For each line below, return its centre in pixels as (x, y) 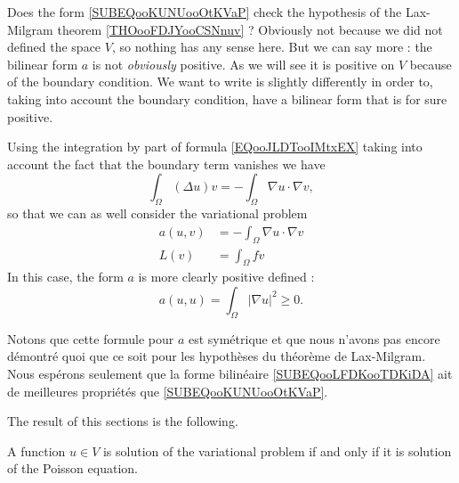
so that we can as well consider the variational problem (157, 213)
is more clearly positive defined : (226, 277)
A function (36, 450)
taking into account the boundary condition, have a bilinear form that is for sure (227, 98)
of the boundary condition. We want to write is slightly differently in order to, (220, 82)
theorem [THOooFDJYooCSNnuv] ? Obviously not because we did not (250, 29)
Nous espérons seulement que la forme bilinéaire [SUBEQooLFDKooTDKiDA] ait (230, 373)
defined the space (54, 47)
